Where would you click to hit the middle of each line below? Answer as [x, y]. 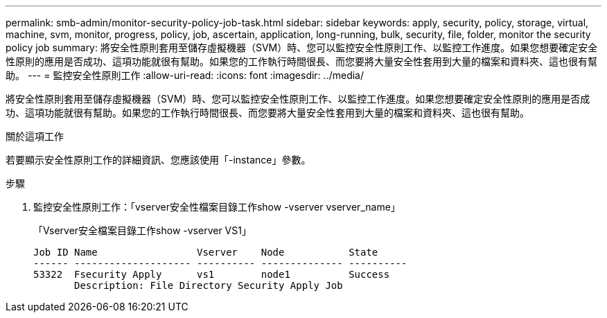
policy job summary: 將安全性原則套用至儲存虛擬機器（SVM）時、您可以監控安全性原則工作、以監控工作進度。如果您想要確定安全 [302, 47]
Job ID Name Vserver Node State [206, 252]
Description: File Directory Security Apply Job [209, 285]
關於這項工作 [35, 136]
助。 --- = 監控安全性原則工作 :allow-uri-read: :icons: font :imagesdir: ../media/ [185, 75]
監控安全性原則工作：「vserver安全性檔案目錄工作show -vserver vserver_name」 [217, 207]
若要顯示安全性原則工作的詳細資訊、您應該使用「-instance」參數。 [158, 160]
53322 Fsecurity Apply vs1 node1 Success [212, 274]
